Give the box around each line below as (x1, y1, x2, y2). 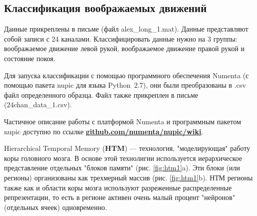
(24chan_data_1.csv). (4, 99, 72, 110)
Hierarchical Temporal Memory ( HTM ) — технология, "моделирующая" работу (4, 143, 250, 153)
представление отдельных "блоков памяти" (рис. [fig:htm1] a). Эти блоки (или (4, 162, 240, 173)
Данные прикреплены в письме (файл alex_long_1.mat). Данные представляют (4, 24, 248, 34)
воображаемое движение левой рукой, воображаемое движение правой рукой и (4, 43, 245, 54)
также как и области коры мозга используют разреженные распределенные (4, 182, 232, 192)
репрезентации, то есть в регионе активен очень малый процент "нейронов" (4, 192, 235, 202)
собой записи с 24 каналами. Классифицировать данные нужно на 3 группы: (4, 33, 237, 44)
